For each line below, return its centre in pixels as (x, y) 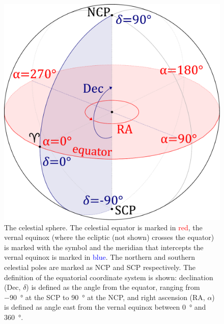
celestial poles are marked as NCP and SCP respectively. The (100, 267)
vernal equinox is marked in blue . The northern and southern (100, 257)
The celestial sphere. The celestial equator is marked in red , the (103, 227)
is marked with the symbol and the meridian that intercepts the (104, 247)
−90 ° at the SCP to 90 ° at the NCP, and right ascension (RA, (105, 297)
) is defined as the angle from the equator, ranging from (113, 287)
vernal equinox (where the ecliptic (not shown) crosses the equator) (109, 237)
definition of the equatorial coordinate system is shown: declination (109, 277)
